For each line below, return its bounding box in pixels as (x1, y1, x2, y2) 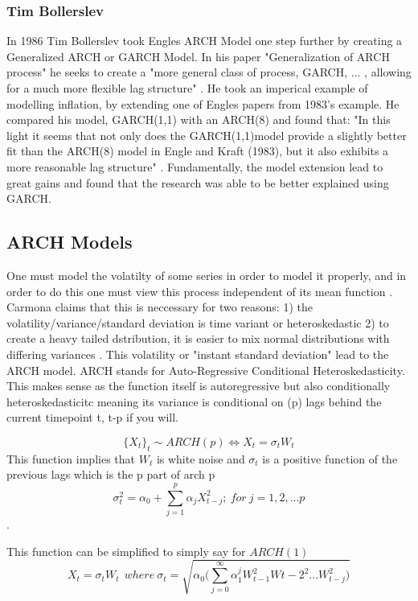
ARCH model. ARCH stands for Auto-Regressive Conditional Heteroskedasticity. (6, 361, 405, 378)
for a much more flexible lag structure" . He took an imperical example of (6, 80, 368, 96)
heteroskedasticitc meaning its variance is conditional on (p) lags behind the (6, 393, 382, 410)
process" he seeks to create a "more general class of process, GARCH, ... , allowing (6, 64, 412, 80)
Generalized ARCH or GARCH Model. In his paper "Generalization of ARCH (6, 47, 390, 64)
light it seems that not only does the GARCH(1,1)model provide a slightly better (6, 126, 407, 143)
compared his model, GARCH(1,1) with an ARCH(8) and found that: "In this (6, 111, 391, 128)
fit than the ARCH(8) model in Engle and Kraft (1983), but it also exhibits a (6, 142, 389, 159)
